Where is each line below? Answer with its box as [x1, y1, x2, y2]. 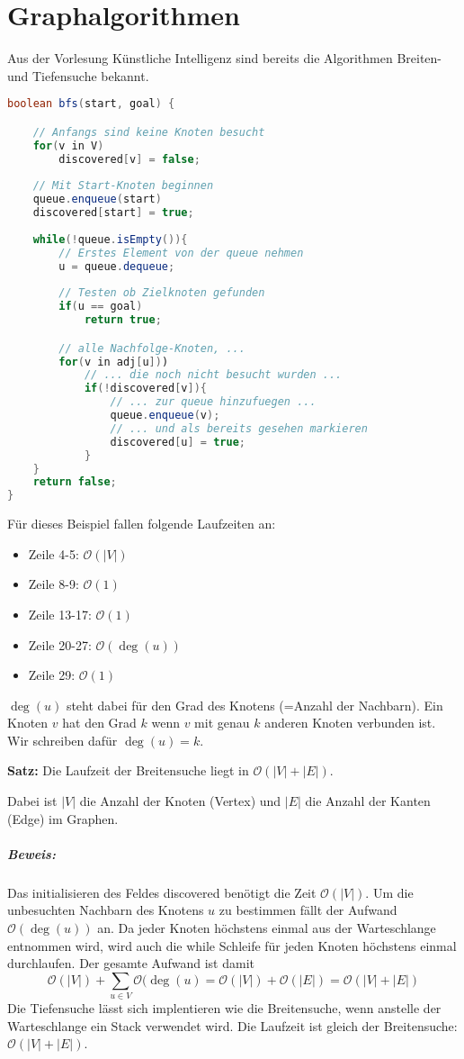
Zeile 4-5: [28, 544, 79, 563]
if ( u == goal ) [58, 300, 143, 313]
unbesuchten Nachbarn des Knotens [7, 901, 204, 919]
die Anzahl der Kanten [305, 792, 431, 810]
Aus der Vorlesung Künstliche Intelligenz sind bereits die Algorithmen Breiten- [7, 49, 442, 68]
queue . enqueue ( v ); [110, 409, 220, 421]
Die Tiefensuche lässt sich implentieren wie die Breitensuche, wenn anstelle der [7, 999, 442, 1018]
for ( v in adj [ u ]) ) [58, 355, 169, 368]
